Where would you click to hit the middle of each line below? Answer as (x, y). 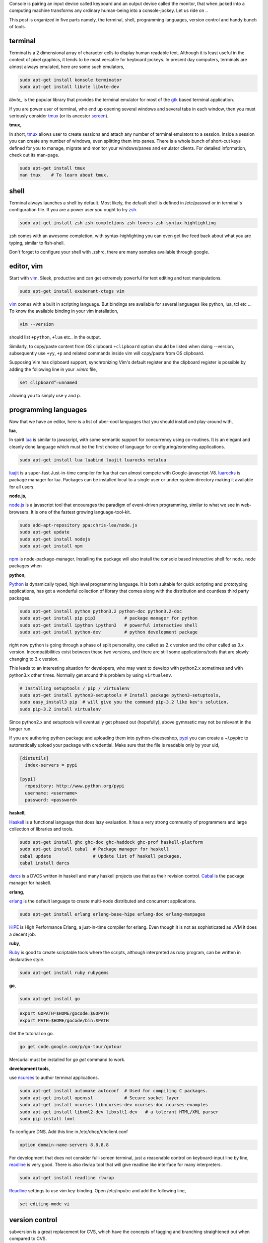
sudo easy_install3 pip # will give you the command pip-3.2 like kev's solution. (124, 702)
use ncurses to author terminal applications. (54, 1078)
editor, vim (26, 266)
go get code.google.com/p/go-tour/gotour (71, 1046)
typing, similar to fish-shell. (37, 243)
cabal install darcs (44, 863)
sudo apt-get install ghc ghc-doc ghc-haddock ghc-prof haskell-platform (111, 842)
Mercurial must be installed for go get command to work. (67, 1060)
